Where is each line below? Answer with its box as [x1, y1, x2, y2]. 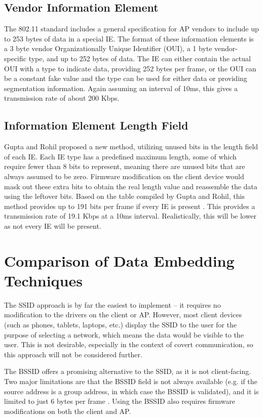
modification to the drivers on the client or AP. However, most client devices [4, 309, 242, 320]
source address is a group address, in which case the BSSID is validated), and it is [4, 386, 259, 396]
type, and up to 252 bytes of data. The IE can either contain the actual [28, 53, 251, 63]
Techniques [4, 270, 83, 290]
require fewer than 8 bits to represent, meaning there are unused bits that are [4, 161, 245, 172]
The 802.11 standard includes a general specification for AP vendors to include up [4, 23, 259, 34]
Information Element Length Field [4, 117, 189, 133]
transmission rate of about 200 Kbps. [4, 93, 120, 103]
